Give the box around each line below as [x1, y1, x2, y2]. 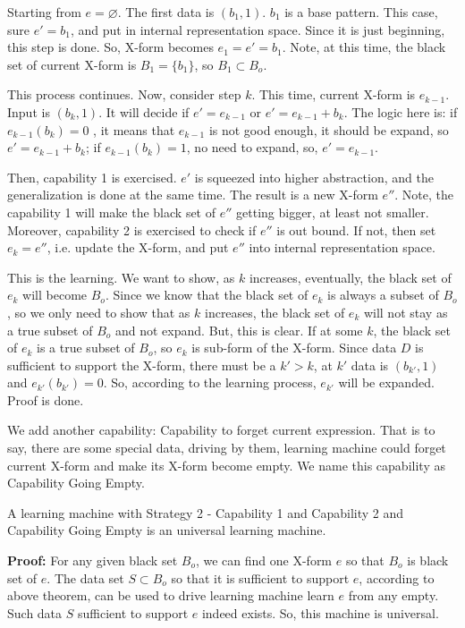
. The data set [46, 568, 124, 587]
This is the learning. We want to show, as [7, 267, 235, 286]
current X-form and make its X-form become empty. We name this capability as [7, 455, 445, 474]
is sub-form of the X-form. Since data [191, 338, 397, 357]
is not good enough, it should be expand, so [208, 120, 449, 139]
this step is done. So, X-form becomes [7, 38, 214, 56]
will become [22, 285, 88, 304]
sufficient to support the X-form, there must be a [7, 355, 276, 374]
